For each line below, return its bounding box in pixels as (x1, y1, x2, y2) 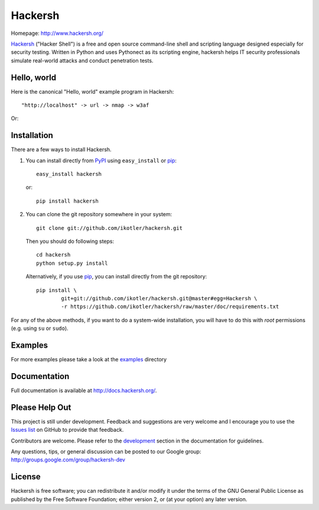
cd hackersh (36, 252, 71, 258)
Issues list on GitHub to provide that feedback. (11, 426, 124, 434)
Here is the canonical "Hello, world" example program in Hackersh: (11, 88, 174, 95)
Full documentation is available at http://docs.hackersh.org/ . (11, 387, 157, 394)
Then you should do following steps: (25, 238, 115, 245)
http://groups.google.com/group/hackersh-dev (11, 456, 125, 463)
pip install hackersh (36, 197, 99, 204)
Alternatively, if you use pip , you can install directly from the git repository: (25, 273, 207, 280)
